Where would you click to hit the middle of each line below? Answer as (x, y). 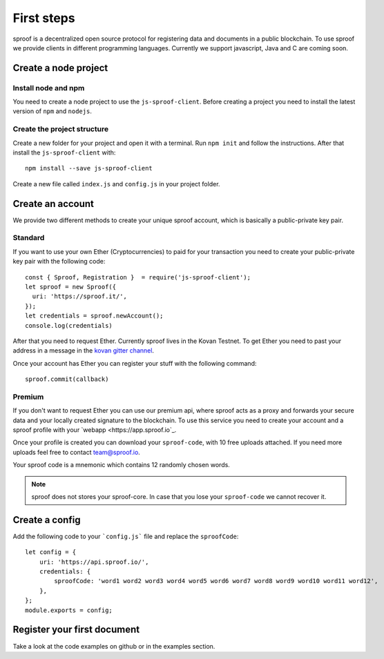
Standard (29, 238)
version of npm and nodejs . (52, 111)
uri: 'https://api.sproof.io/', (94, 562)
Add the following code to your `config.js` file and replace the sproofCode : (126, 536)
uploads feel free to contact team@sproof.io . (77, 452)
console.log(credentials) (69, 325)
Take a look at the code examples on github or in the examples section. (114, 646)
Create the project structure (61, 129)
